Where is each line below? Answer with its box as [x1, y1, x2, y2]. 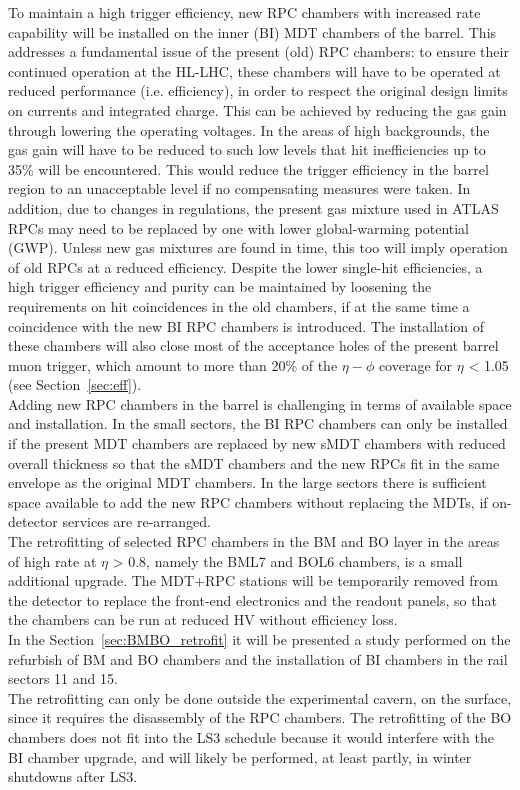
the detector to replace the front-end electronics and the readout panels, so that [8, 589, 497, 610]
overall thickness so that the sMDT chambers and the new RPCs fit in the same [8, 452, 500, 473]
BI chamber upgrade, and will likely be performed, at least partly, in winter [8, 746, 472, 767]
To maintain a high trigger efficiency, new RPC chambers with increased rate [8, 2, 481, 22]
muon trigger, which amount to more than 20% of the [8, 354, 338, 375]
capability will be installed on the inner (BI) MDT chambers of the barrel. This [8, 21, 497, 42]
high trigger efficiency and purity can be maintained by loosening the [8, 276, 432, 297]
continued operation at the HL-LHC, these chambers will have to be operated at [8, 60, 501, 81]
